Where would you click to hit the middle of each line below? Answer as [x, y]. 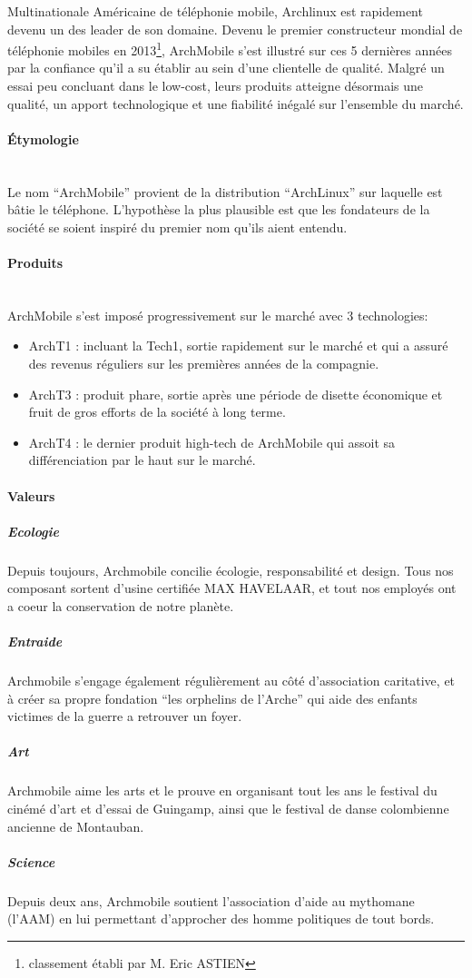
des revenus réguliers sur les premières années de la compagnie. [204, 363]
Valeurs [31, 495]
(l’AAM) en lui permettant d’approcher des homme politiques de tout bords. [221, 919]
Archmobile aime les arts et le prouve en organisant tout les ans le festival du [222, 790]
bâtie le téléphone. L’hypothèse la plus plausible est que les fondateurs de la [219, 209]
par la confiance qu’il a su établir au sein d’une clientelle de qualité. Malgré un [226, 68]
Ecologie [33, 531]
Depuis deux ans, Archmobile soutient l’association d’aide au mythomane [211, 900]
